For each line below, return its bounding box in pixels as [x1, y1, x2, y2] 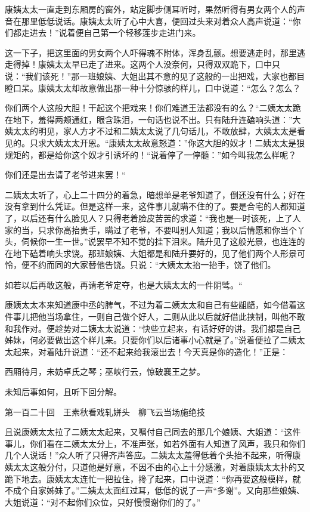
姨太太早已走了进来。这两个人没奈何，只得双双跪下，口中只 [46, 58, 280, 70]
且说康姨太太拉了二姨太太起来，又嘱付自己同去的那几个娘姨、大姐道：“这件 [5, 425, 301, 438]
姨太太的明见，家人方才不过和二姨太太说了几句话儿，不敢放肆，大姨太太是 [5, 125, 297, 137]
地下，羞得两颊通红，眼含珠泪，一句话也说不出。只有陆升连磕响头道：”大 [13, 113, 301, 125]
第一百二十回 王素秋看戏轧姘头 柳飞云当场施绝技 [5, 405, 205, 418]
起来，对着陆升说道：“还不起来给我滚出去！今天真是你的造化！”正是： [13, 345, 289, 357]
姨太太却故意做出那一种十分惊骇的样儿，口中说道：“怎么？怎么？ [46, 81, 301, 94]
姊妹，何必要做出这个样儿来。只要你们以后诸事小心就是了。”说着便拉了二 [5, 334, 289, 346]
